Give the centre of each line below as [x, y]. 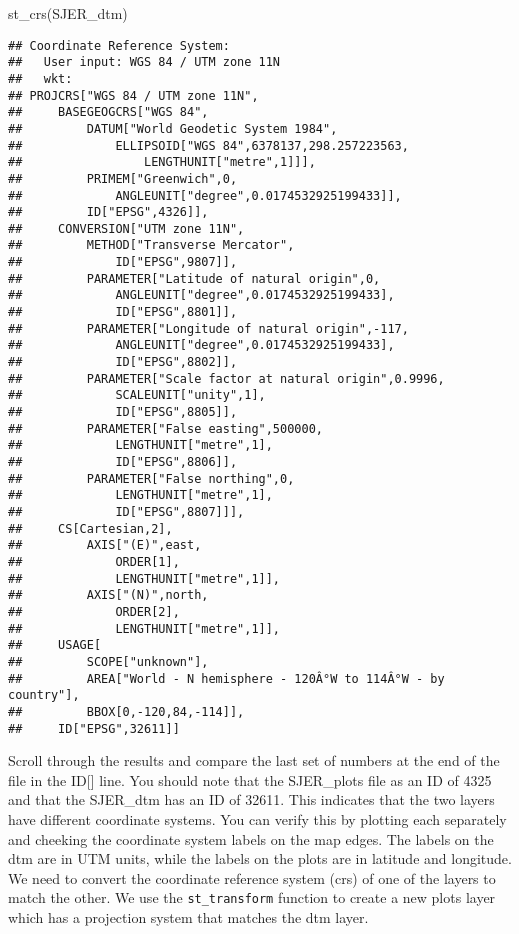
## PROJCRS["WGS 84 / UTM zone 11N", [133, 95]
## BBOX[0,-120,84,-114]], [126, 711]
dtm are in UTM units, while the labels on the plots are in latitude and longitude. [260, 858]
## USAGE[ [55, 645]
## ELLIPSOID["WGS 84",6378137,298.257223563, [208, 145]
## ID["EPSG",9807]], [123, 262]
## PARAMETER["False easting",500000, [165, 428]
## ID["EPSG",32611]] [94, 728]
